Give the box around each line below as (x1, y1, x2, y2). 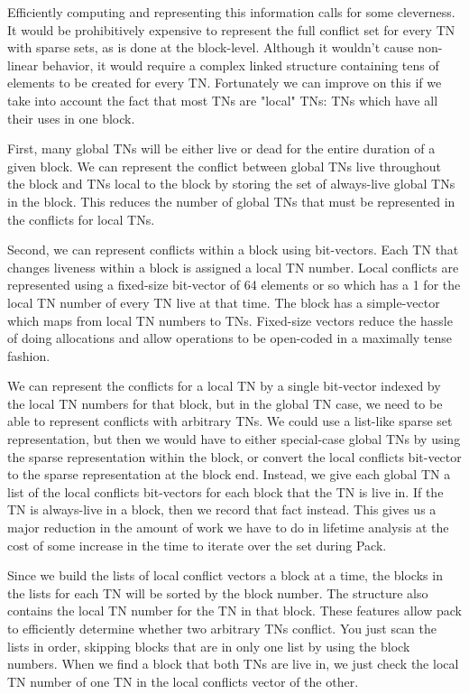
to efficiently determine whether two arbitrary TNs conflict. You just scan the (7, 619, 437, 637)
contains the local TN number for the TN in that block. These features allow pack (7, 601, 462, 620)
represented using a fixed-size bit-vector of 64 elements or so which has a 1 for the (7, 275, 461, 294)
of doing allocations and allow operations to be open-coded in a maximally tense (7, 328, 453, 347)
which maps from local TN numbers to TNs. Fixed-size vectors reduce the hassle (7, 310, 453, 329)
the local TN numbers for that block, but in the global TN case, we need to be (7, 393, 443, 412)
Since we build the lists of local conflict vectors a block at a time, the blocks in (7, 566, 443, 585)
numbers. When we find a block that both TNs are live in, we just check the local (7, 654, 459, 673)
